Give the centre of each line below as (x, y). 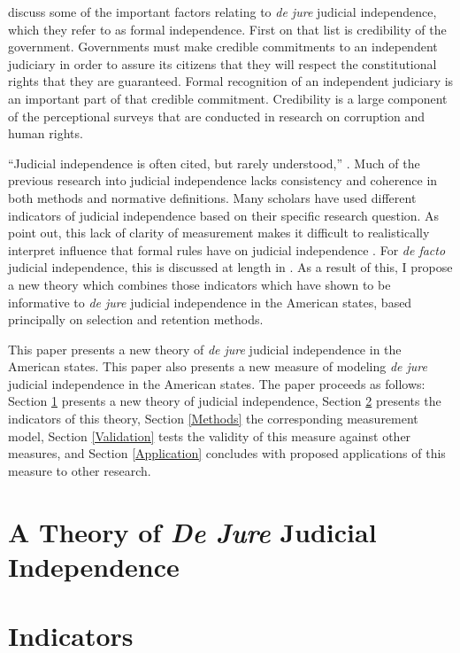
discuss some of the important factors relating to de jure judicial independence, (222, 12)
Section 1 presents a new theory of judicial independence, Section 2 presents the (225, 401)
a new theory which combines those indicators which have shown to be (199, 284)
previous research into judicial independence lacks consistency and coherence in (223, 180)
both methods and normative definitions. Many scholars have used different (212, 197)
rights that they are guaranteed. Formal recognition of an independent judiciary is (231, 81)
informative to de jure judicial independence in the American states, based (210, 302)
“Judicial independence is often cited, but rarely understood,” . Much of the (214, 163)
